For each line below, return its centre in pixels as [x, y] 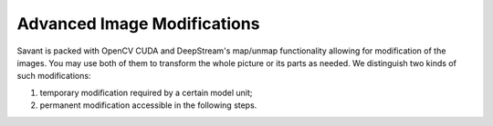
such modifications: [54, 76]
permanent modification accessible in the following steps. [148, 105]
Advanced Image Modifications [138, 24]
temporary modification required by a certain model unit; [146, 92]
